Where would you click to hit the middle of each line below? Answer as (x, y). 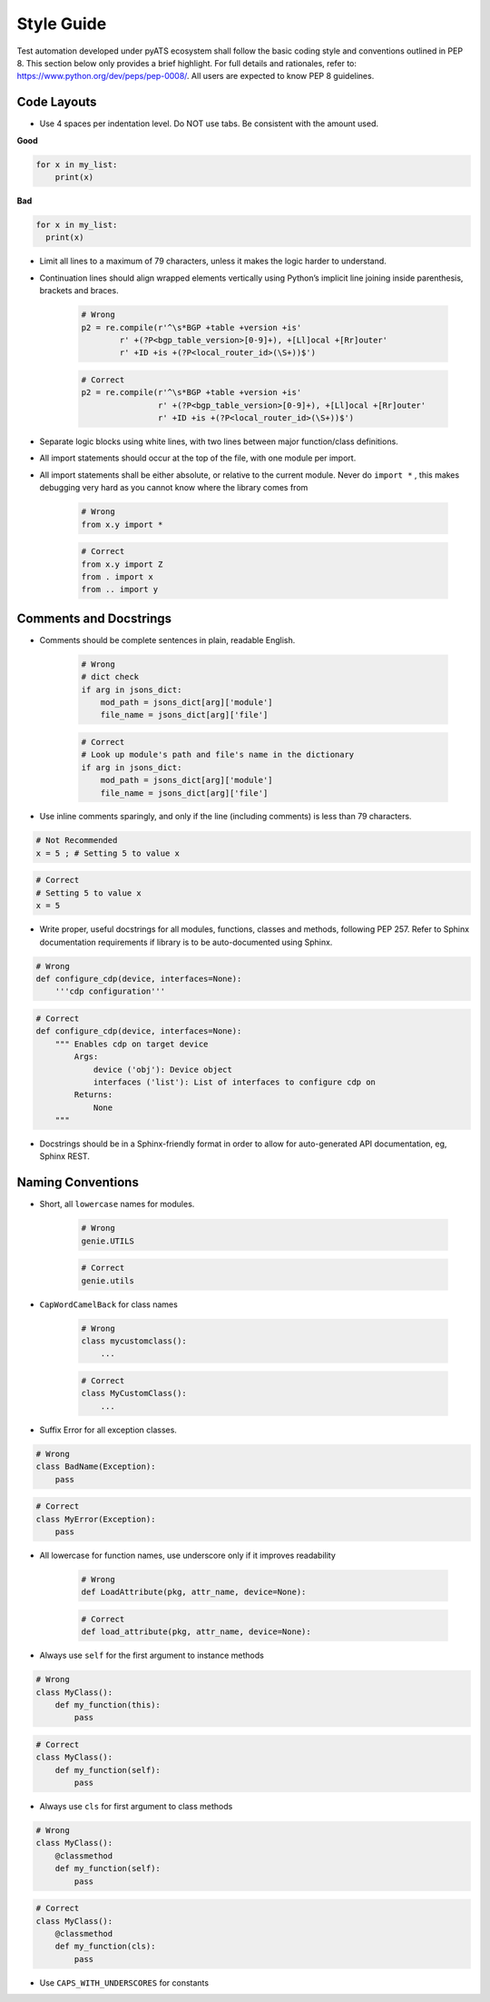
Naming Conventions (78, 1182)
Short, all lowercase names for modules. (117, 1204)
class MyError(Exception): (96, 1519)
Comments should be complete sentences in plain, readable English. (167, 639)
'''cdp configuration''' (110, 991)
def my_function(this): (108, 1705)
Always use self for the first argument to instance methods (152, 1655)
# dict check (110, 677)
